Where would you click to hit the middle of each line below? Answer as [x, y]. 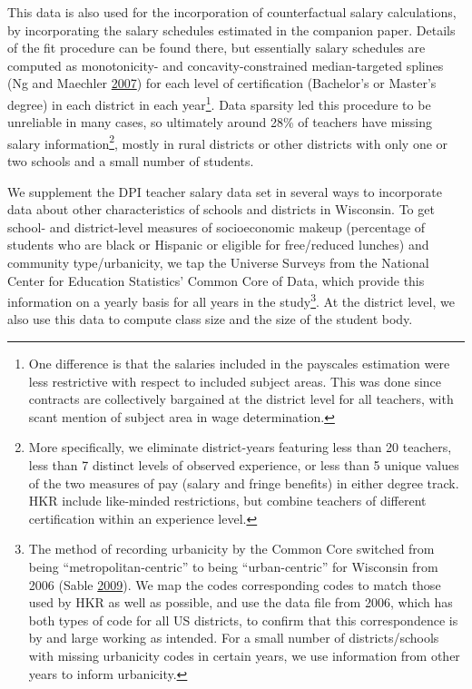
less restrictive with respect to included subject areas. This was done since [235, 381]
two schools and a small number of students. [131, 161]
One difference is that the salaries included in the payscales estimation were [239, 364]
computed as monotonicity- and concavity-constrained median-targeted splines [226, 65]
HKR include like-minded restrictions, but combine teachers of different [227, 501]
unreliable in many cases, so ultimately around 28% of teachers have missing [220, 122]
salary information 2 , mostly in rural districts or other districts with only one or [228, 142]
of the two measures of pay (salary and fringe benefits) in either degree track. [244, 482]
